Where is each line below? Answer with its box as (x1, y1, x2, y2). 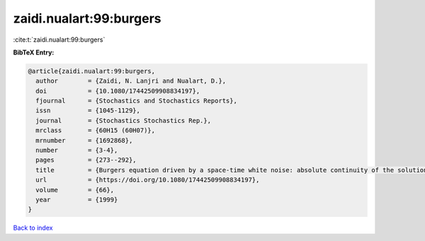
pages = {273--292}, (35, 156, 137, 164)
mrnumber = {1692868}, (35, 136, 133, 144)
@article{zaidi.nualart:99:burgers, (28, 67, 156, 75)
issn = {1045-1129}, (35, 107, 141, 114)
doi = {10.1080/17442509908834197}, (35, 87, 200, 95)
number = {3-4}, (35, 146, 118, 155)
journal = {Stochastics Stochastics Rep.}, (35, 117, 212, 124)
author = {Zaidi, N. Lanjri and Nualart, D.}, (35, 77, 227, 85)
